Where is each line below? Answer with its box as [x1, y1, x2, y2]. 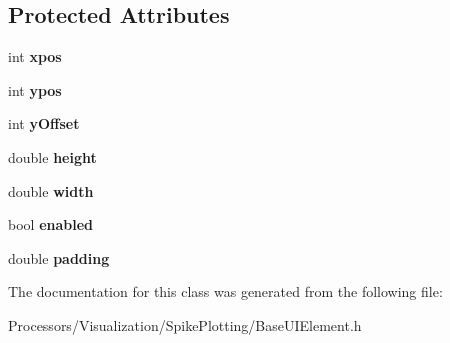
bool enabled [8, 214, 94, 235]
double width [8, 180, 94, 201]
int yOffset [8, 113, 80, 134]
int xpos [8, 46, 62, 67]
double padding [8, 247, 110, 268]
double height [8, 146, 97, 167]
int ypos [8, 79, 62, 100]
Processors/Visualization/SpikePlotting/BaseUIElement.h [8, 314, 362, 335]
